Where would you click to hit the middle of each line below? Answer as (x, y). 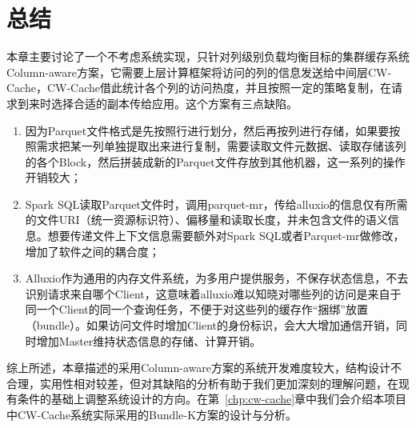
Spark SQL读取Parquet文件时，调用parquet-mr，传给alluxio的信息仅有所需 (216, 204)
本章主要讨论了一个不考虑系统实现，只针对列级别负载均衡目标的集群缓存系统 (208, 56)
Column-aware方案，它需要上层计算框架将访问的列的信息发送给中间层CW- (199, 72)
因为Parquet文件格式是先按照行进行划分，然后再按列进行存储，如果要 (207, 130)
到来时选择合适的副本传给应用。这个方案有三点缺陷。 (157, 103)
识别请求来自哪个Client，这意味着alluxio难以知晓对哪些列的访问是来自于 (213, 293)
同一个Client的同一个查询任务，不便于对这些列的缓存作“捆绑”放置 (196, 309)
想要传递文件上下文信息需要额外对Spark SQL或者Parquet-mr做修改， (226, 236)
